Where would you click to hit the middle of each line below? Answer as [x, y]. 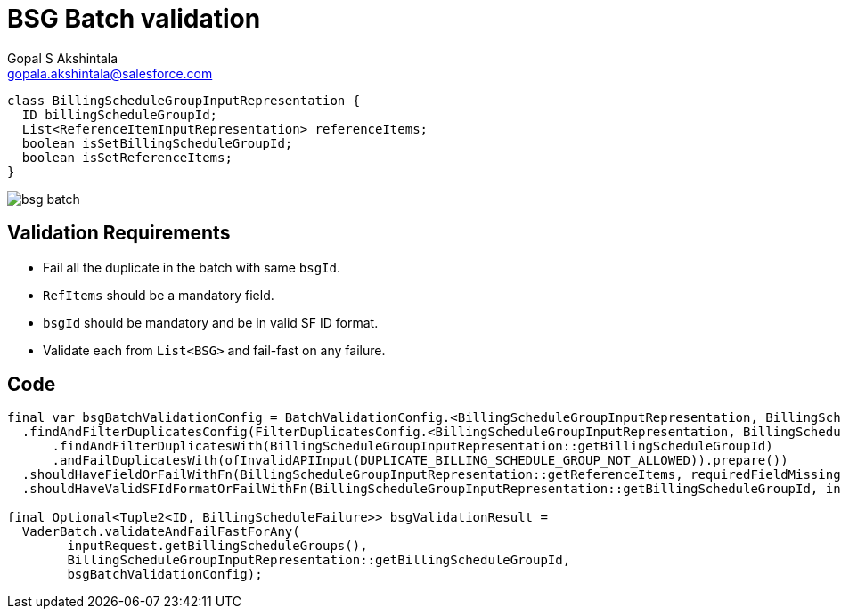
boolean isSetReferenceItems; [127, 157]
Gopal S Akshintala [63, 58]
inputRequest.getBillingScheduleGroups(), [217, 546]
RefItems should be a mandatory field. [159, 295]
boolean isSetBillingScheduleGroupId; [157, 143]
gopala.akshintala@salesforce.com [110, 73]
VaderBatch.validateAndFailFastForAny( [161, 532]
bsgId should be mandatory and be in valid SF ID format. [211, 322]
